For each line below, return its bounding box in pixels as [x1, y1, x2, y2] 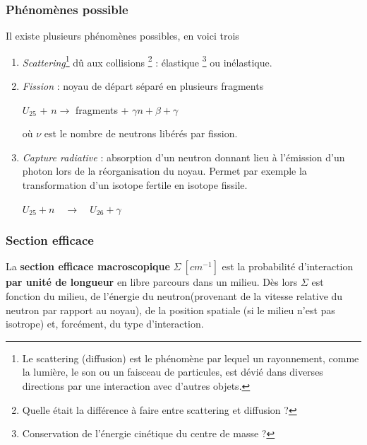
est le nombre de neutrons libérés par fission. [44, 126, 238, 141]
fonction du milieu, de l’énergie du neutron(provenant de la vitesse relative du [6, 289, 343, 304]
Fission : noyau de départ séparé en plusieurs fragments [22, 79, 264, 93]
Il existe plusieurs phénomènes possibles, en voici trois [6, 28, 239, 43]
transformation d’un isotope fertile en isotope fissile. [22, 178, 248, 192]
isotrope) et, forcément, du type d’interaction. [6, 316, 204, 331]
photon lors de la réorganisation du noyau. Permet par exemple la [22, 163, 307, 178]
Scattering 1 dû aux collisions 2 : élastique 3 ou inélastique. [22, 52, 272, 69]
